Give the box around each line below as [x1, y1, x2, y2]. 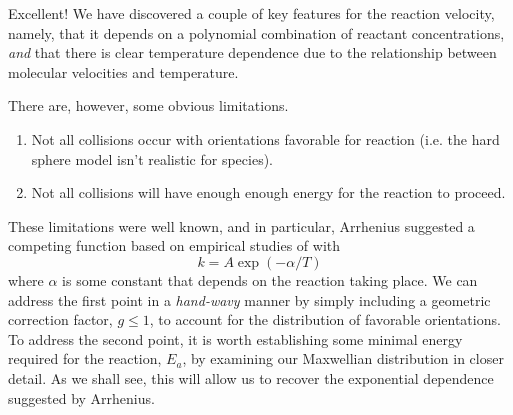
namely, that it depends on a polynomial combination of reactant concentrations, [8, 22, 505, 43]
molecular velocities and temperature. [8, 61, 239, 82]
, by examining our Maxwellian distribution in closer [182, 348, 504, 369]
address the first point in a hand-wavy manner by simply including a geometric [8, 289, 491, 310]
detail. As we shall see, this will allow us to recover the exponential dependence [8, 367, 494, 388]
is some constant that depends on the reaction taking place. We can [62, 269, 478, 290]
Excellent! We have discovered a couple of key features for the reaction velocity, [8, 3, 495, 23]
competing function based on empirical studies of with [8, 235, 341, 256]
